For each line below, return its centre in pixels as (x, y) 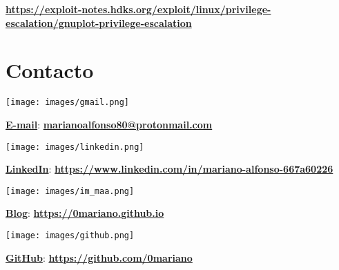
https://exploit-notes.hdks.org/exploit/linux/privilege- (138, 9)
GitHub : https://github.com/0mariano (99, 257)
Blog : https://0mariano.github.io (85, 213)
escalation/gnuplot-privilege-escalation (99, 22)
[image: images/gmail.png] (67, 103)
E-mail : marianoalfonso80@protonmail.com (109, 124)
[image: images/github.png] (70, 236)
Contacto (50, 70)
